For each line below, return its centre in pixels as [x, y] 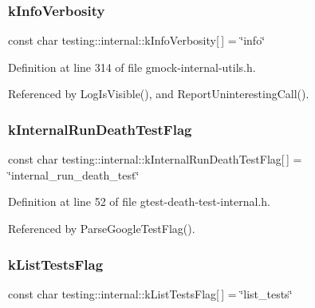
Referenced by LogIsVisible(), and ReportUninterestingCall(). [159, 94]
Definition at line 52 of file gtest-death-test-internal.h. [140, 201]
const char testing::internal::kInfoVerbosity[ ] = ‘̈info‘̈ [137, 40]
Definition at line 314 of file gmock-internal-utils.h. [132, 67]
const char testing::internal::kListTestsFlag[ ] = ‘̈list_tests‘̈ [150, 293]
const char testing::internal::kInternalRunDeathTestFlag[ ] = [155, 159]
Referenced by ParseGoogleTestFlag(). [102, 228]
